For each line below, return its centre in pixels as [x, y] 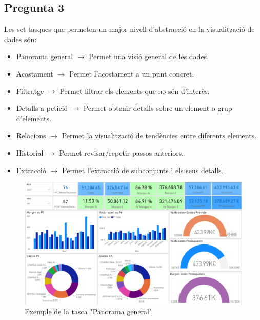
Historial [30, 152]
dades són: [21, 39]
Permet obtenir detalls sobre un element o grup [158, 108]
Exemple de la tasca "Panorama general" [88, 312]
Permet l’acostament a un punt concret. [132, 73]
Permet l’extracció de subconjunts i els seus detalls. [143, 170]
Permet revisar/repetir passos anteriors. [122, 152]
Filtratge [30, 91]
